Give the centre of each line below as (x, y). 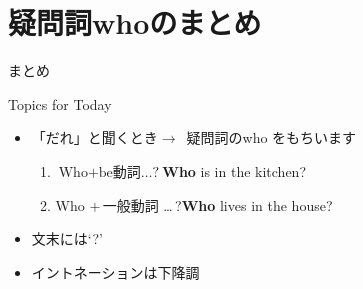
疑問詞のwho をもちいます (271, 137)
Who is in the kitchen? (234, 170)
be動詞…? (129, 172)
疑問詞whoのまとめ (135, 22)
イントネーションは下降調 (115, 271)
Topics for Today (60, 103)
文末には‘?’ (67, 238)
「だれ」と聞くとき (94, 137)
